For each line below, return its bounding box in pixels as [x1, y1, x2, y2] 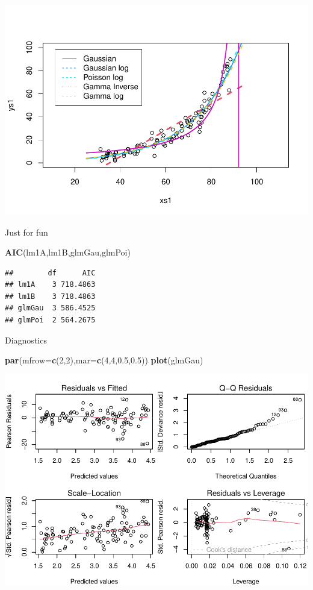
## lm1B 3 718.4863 [5, 292, 96, 301]
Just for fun [5, 225, 48, 238]
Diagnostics [5, 333, 47, 346]
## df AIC [5, 268, 96, 277]
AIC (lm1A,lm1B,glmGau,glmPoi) [5, 246, 131, 259]
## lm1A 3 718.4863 [5, 280, 96, 289]
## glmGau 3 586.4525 [5, 304, 96, 313]
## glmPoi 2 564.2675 [5, 316, 96, 325]
